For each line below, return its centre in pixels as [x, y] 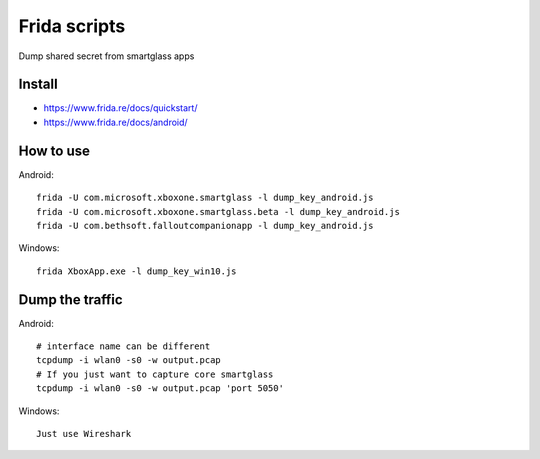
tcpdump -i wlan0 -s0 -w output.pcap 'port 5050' [160, 388]
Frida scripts [72, 26]
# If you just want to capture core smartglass [155, 374]
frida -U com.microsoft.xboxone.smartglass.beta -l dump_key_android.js [218, 211]
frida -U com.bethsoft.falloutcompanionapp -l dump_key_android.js [205, 225]
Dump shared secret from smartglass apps [106, 56]
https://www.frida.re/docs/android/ [116, 122]
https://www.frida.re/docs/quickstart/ [120, 108]
